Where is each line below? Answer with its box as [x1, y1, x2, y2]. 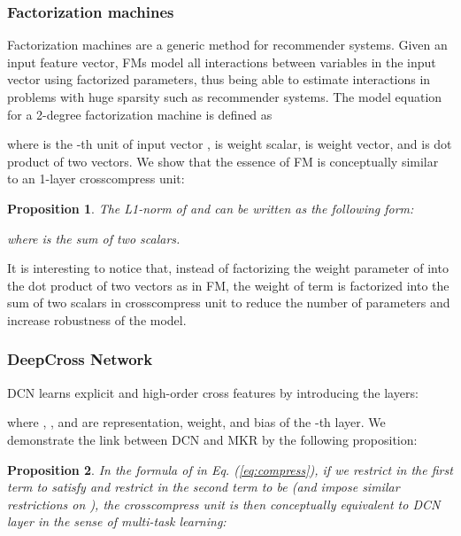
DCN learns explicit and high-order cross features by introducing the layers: [7, 383, 419, 401]
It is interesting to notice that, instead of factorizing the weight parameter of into [7, 259, 449, 277]
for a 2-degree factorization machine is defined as [7, 105, 273, 123]
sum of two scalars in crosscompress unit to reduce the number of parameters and [7, 293, 450, 312]
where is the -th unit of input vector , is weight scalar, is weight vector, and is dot [7, 135, 452, 153]
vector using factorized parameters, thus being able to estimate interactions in [7, 70, 431, 89]
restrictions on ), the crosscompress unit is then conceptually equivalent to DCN [7, 494, 441, 513]
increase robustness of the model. [7, 310, 187, 329]
